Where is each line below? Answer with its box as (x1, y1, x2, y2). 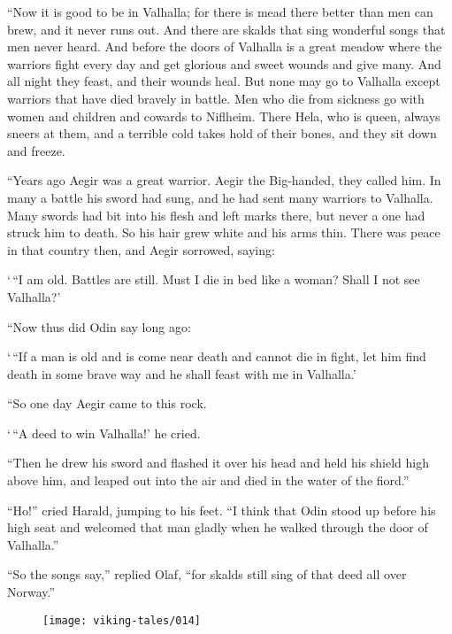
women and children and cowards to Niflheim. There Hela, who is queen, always (7, 106, 441, 125)
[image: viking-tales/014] (42, 614, 201, 627)
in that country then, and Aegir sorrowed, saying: (7, 240, 275, 259)
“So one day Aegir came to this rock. (7, 394, 207, 413)
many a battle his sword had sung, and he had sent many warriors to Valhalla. (7, 188, 433, 206)
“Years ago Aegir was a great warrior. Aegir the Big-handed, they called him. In (7, 171, 441, 189)
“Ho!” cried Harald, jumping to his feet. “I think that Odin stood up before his (7, 500, 436, 519)
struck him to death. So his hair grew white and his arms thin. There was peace (7, 223, 441, 242)
